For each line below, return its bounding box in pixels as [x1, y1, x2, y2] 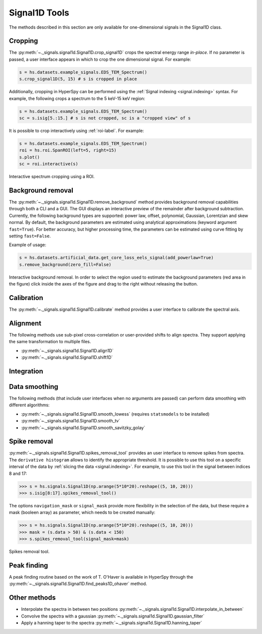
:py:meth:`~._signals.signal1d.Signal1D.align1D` [21, 348, 114, 353]
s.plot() [19, 154, 40, 160]
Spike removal [9, 437, 53, 446]
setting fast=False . [9, 233, 51, 239]
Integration [9, 367, 44, 375]
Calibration [9, 294, 44, 302]
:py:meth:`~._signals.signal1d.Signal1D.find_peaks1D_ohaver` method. [9, 581, 147, 587]
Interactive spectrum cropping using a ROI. [9, 174, 95, 180]
